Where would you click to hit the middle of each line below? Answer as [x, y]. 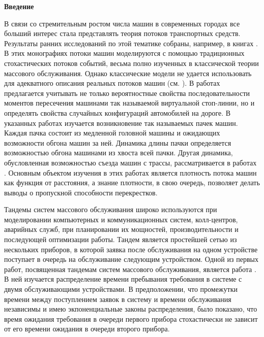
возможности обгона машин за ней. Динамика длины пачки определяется [118, 142]
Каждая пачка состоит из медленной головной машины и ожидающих [112, 133]
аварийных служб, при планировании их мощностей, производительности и [121, 229]
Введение [19, 6]
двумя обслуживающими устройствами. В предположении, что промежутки [121, 289]
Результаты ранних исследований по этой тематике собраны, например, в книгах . [131, 43]
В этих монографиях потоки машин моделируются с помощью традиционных [124, 53]
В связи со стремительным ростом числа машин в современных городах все [122, 23]
